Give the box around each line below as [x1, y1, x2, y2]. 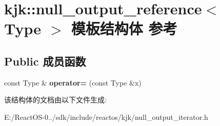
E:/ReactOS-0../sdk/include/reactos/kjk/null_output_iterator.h [4, 111, 208, 122]
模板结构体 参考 [71, 18, 177, 39]
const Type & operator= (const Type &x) [4, 77, 142, 88]
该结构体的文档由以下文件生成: [4, 94, 107, 105]
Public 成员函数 [4, 53, 86, 69]
